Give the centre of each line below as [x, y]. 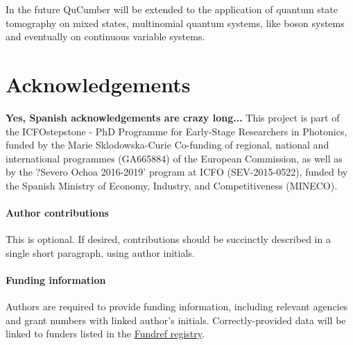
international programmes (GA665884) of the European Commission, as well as [174, 158]
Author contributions [57, 213]
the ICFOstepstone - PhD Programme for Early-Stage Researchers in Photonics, [176, 131]
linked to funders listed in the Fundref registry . [105, 334]
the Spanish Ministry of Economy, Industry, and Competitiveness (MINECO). [172, 185]
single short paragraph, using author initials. [100, 252]
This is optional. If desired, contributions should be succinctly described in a [168, 239]
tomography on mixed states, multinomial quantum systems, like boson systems [175, 23]
